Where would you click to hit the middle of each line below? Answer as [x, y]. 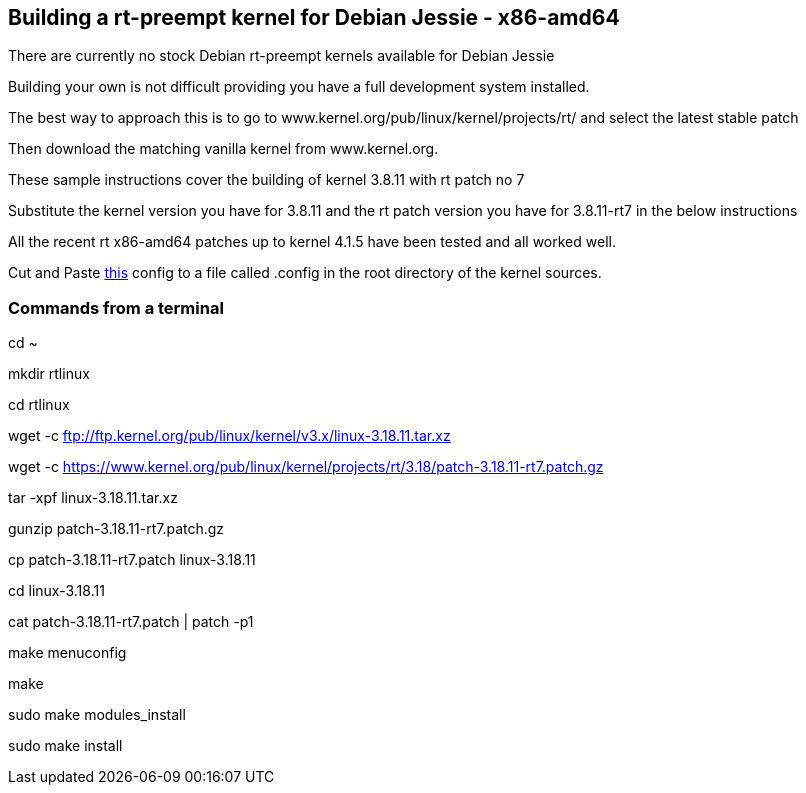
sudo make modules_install [97, 715]
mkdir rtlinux [49, 374]
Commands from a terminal [116, 307]
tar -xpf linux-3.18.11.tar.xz [93, 498]
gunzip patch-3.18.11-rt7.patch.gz [116, 529]
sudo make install [65, 746]
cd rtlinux [39, 405]
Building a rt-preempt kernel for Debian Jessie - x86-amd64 [314, 17]
